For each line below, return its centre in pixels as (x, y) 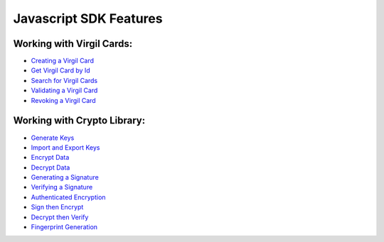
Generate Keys (53, 138)
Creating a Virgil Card (63, 61)
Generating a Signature (65, 177)
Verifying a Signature (62, 187)
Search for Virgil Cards (64, 80)
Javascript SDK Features (88, 18)
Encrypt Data (50, 158)
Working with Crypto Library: (79, 121)
